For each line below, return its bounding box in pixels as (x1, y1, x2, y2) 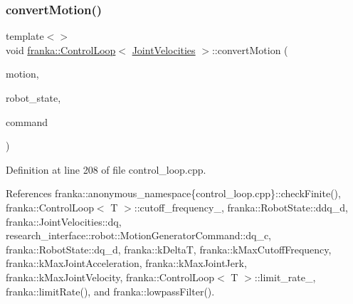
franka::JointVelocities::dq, (6, 214, 122, 229)
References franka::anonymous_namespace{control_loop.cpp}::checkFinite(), (6, 186, 341, 201)
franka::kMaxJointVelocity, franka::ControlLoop (6, 269, 215, 284)
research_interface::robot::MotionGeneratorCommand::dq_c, (6, 228, 272, 243)
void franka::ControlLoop (6, 42, 116, 57)
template (6, 28, 44, 43)
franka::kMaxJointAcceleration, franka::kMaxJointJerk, (6, 256, 247, 271)
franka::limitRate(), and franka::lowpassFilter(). (6, 283, 215, 298)
